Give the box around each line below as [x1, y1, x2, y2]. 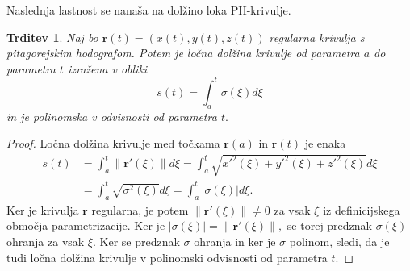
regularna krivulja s [269, 28, 365, 45]
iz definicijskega [323, 201, 400, 218]
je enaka [304, 135, 346, 152]
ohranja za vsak [6, 232, 85, 249]
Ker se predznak [99, 232, 180, 249]
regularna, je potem [91, 201, 189, 218]
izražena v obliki [67, 60, 148, 77]
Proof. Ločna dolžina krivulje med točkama [6, 135, 220, 152]
